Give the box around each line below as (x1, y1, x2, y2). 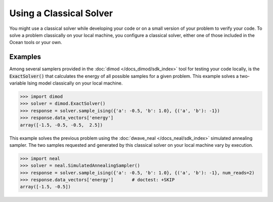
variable (9, 80, 26, 86)
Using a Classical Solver (9, 8, 113, 19)
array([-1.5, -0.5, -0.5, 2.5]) (20, 122, 103, 128)
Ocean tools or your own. (9, 39, 63, 46)
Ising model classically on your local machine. (27, 80, 123, 86)
